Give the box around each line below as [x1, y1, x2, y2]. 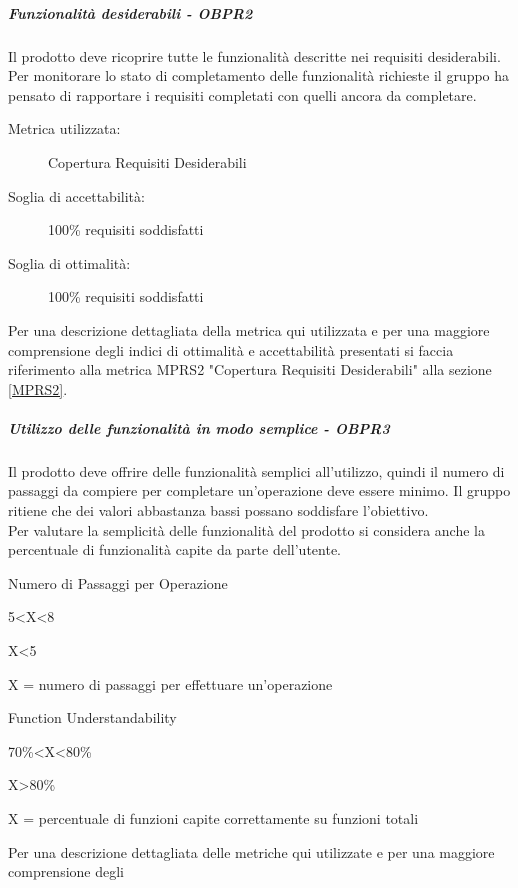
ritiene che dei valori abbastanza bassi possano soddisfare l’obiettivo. [8, 500, 429, 521]
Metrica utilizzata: [8, 118, 121, 139]
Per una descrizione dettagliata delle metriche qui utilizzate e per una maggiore [8, 841, 495, 862]
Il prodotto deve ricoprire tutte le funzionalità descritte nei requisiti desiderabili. [8, 45, 501, 66]
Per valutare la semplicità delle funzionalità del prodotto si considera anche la [8, 519, 485, 540]
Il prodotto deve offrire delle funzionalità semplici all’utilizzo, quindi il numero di [8, 460, 505, 481]
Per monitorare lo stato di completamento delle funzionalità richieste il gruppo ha [8, 65, 510, 86]
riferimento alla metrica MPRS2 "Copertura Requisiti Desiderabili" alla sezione [8, 359, 492, 380]
